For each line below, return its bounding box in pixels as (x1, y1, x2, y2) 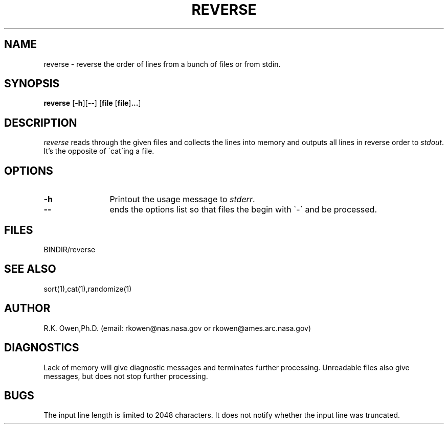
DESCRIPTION (4, 116, 77, 129)
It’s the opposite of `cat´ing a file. (43, 147, 154, 156)
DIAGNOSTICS (4, 341, 79, 354)
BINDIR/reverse (43, 245, 96, 254)
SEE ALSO (4, 263, 56, 276)
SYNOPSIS (4, 77, 60, 90)
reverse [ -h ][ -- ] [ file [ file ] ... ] (43, 99, 141, 108)
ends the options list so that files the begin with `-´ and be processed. (109, 204, 377, 215)
